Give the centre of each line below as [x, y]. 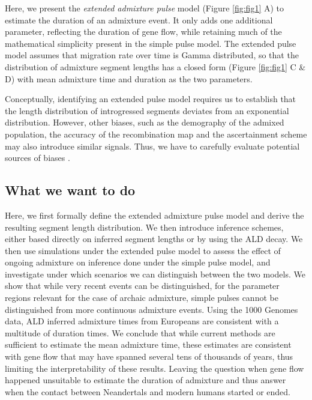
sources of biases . [37, 158]
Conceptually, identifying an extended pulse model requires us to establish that [151, 99]
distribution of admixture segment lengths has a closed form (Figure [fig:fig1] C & [155, 66]
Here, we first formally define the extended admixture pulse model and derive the [154, 215]
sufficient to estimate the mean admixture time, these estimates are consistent [148, 344]
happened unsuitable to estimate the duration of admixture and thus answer [145, 380]
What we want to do [70, 190]
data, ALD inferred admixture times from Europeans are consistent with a [142, 321]
